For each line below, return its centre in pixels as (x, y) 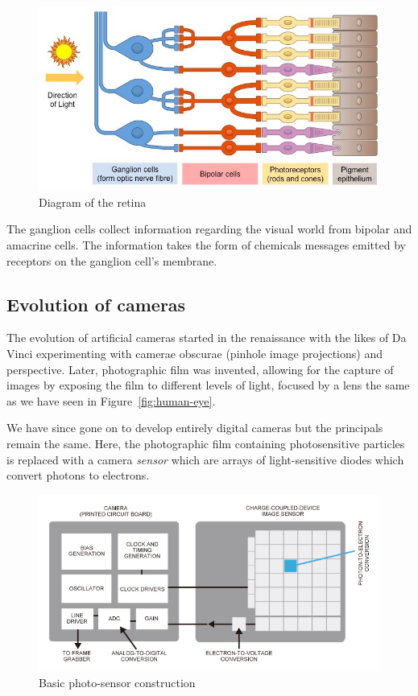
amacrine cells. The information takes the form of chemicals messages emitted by (206, 244)
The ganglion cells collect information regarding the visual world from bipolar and (209, 229)
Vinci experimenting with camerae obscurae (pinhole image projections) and (195, 353)
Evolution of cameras (96, 304)
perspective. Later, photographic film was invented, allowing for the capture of (200, 369)
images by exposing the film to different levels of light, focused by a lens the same (208, 385)
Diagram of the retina (93, 202)
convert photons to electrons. (78, 475)
